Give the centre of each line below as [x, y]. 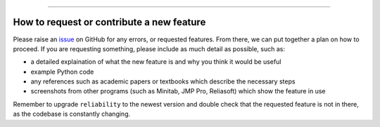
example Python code [62, 72]
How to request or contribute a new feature [109, 22]
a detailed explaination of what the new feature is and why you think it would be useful [156, 62]
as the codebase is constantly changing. [72, 114]
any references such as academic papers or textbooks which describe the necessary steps [163, 81]
